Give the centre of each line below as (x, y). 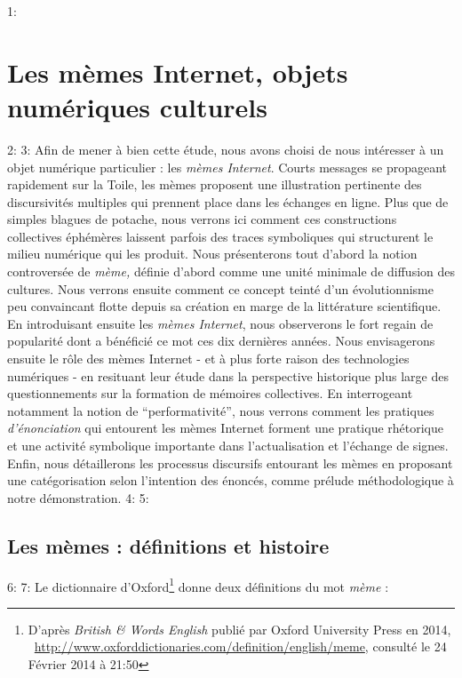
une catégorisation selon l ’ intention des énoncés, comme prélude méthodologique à (231, 480)
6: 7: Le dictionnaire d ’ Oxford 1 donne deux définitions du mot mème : (198, 585)
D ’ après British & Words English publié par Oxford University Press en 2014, (239, 629)
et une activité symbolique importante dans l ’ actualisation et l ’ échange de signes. (228, 445)
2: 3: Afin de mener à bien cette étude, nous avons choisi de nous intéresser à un (226, 149)
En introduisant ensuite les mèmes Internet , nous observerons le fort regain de (220, 323)
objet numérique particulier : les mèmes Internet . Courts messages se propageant (227, 167)
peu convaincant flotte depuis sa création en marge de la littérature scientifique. (224, 306)
